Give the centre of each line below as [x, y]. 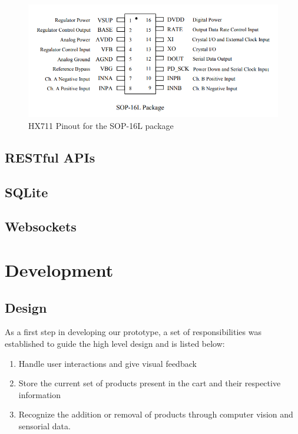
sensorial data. [44, 425]
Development [59, 269]
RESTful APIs [50, 157]
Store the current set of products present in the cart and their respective [150, 383]
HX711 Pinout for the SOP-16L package [101, 125]
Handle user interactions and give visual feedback [107, 363]
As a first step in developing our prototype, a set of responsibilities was [133, 332]
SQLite [27, 192]
